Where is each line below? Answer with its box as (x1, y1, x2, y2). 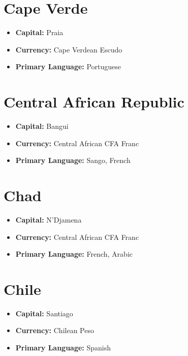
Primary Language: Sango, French (15, 155, 131, 166)
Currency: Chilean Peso (15, 325, 94, 336)
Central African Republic (4, 91, 184, 112)
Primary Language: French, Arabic (15, 249, 133, 259)
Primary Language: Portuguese (15, 61, 121, 72)
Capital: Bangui (15, 121, 69, 131)
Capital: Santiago (15, 308, 73, 318)
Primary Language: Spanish (15, 342, 111, 353)
